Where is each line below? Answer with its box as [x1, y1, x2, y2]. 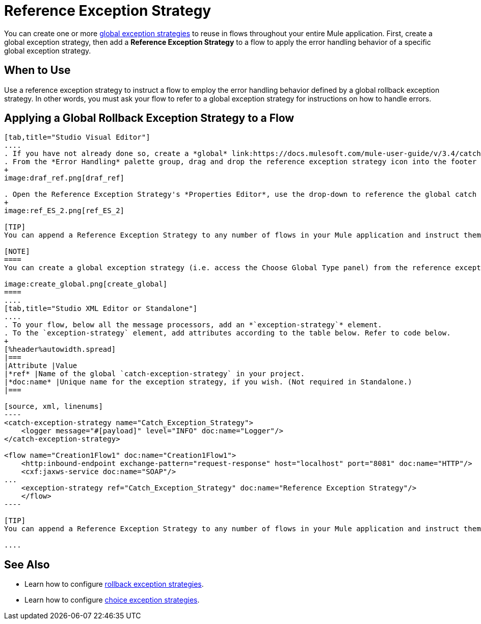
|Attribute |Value [4, 361, 77, 370]
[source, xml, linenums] [4, 402, 103, 411]
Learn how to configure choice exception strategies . [24, 595, 200, 605]
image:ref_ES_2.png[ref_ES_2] [4, 206, 125, 215]
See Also [4, 558, 50, 571]
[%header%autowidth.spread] [4, 345, 116, 354]
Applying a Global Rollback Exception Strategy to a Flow [4, 112, 295, 125]
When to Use [4, 64, 71, 77]
